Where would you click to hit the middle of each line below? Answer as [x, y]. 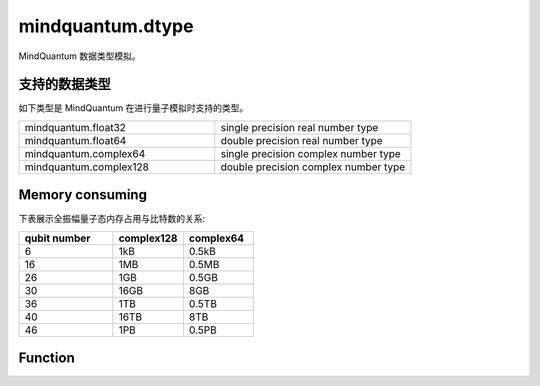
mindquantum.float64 [75, 140]
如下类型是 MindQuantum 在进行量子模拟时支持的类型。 [133, 108]
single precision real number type [299, 127]
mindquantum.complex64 [85, 153]
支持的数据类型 [64, 84]
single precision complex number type [311, 153]
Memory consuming [82, 195]
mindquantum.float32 [75, 127]
